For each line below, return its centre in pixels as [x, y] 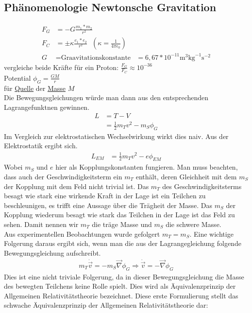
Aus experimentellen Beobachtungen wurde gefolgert [82, 234]
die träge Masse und [122, 224]
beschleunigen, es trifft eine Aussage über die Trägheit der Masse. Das [108, 205]
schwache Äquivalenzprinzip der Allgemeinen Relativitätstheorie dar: [106, 305]
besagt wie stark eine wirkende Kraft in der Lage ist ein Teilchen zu [105, 196]
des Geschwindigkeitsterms [202, 186]
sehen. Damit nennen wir [41, 224]
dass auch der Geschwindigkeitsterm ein [63, 176]
